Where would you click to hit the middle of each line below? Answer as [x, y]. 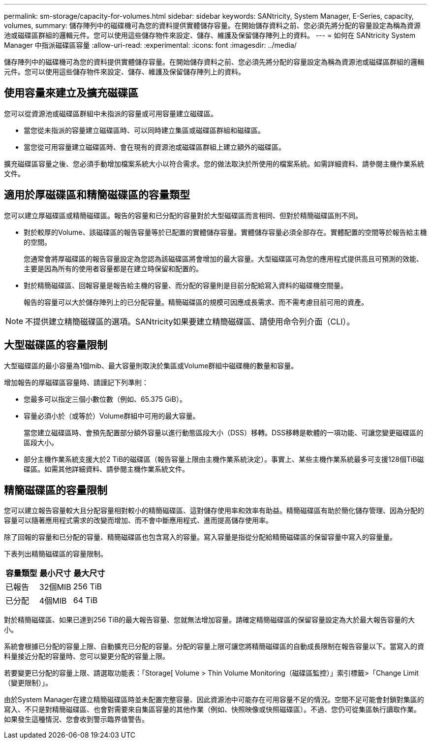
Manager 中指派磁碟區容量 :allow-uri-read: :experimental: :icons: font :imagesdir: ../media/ [150, 45]
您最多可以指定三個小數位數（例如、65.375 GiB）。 [105, 399]
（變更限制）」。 [28, 683]
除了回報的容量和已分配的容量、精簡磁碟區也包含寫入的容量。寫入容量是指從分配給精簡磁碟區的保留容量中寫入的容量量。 [200, 537]
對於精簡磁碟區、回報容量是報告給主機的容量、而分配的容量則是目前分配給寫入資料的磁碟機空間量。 [185, 285]
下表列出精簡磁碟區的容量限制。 [56, 554]
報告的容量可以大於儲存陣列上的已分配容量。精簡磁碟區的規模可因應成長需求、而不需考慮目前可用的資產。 [196, 302]
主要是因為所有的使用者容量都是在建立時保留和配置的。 [113, 268]
